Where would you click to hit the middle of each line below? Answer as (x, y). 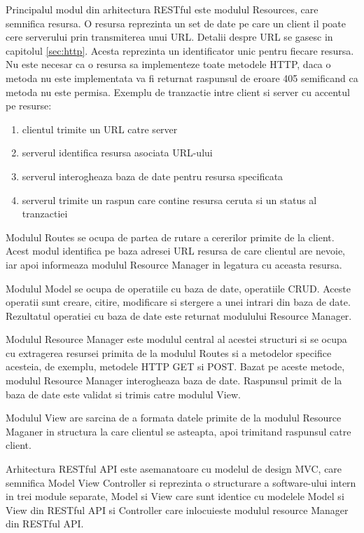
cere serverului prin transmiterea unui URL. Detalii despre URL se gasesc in (169, 37)
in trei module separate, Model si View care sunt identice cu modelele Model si (175, 496)
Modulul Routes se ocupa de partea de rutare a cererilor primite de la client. (170, 237)
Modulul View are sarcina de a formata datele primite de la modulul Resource (174, 418)
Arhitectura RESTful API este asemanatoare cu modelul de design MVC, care (174, 469)
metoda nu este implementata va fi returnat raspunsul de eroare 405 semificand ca (182, 77)
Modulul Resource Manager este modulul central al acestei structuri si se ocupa (176, 339)
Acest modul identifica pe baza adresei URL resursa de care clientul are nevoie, (175, 251)
